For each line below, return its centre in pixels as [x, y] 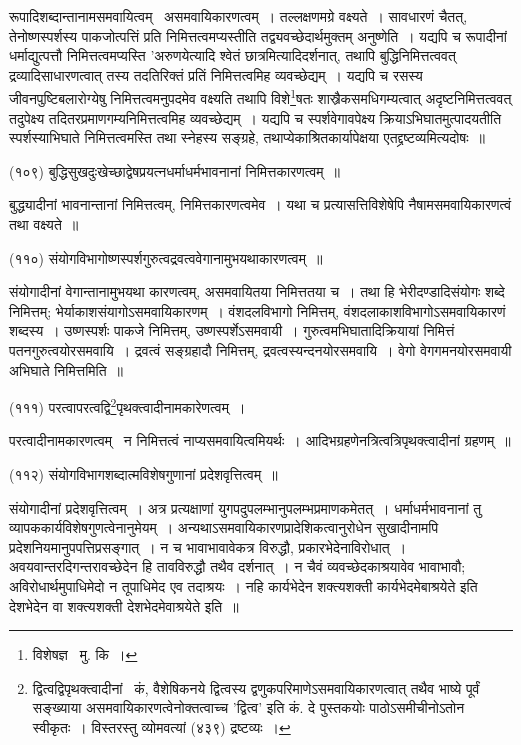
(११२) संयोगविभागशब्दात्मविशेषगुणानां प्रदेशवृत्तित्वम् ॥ [143, 474]
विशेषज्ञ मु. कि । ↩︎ [85, 654]
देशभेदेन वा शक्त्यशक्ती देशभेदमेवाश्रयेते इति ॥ [124, 605]
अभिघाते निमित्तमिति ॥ [66, 369]
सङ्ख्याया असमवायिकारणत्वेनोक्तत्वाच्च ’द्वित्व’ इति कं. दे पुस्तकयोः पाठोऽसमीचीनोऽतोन [248, 707]
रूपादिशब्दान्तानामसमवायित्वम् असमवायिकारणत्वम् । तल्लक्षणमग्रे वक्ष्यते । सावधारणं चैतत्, [238, 16]
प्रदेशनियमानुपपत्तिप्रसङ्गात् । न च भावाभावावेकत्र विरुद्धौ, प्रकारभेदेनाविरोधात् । [208, 546]
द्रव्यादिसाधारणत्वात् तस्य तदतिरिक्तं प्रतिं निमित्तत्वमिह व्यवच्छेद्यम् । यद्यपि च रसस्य [216, 74]
